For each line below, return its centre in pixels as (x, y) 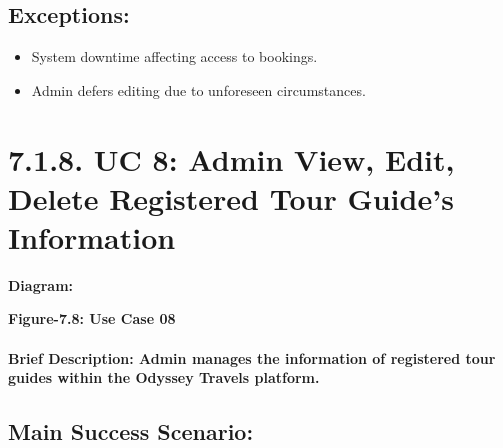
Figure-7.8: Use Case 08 (92, 318)
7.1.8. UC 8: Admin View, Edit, (231, 158)
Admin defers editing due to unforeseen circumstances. (198, 89)
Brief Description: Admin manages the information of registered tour (252, 357)
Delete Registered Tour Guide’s (231, 197)
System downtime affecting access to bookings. (174, 56)
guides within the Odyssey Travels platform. (164, 377)
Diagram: (41, 284)
